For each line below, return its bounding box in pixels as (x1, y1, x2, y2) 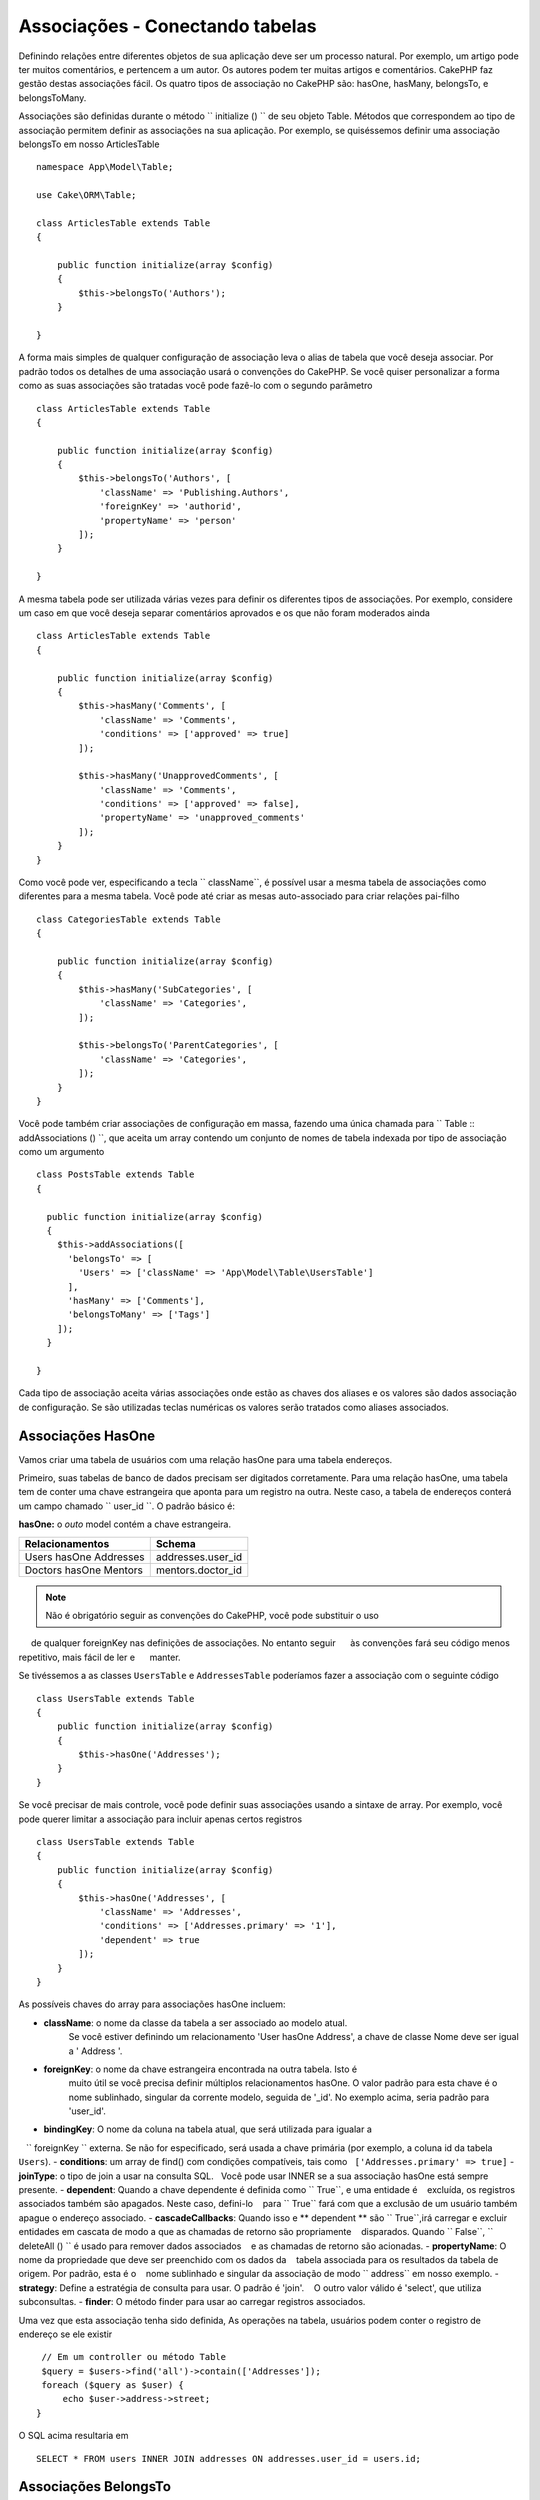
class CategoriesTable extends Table (36, 913, 222, 925)
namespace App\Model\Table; (36, 161, 174, 173)
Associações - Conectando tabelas (18, 15, 317, 37)
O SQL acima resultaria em (18, 2430, 129, 2442)
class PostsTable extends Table (36, 1169, 195, 1180)
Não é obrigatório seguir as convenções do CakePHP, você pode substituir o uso (45, 1609, 379, 1621)
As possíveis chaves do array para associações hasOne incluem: (18, 1998, 286, 2010)
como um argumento (18, 1146, 105, 1158)
